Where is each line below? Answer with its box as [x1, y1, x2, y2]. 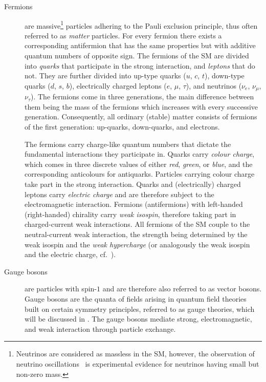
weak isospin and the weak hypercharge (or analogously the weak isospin [25, 239, 250, 249]
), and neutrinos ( [186, 80, 242, 91]
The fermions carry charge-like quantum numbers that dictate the [25, 138, 231, 149]
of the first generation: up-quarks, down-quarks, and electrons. [25, 121, 220, 132]
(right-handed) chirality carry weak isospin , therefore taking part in [25, 208, 236, 219]
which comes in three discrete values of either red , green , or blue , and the [25, 158, 253, 169]
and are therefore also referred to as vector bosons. [102, 283, 262, 294]
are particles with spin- [25, 283, 97, 294]
